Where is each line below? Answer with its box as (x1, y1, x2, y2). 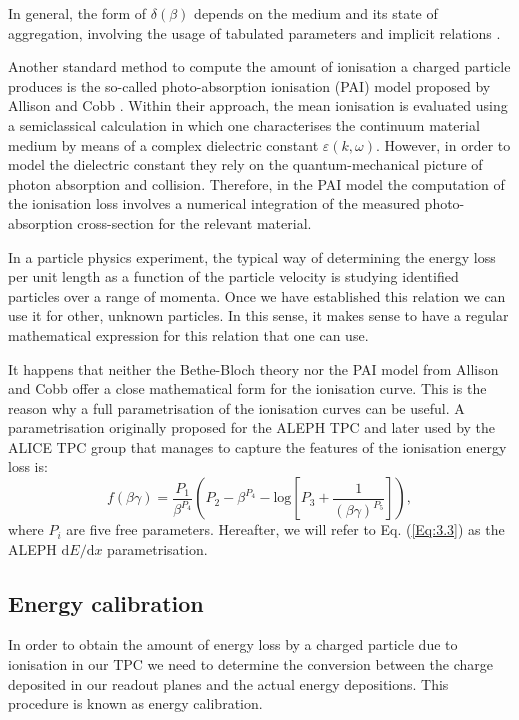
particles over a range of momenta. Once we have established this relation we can (8, 285, 506, 306)
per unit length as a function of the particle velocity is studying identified (8, 266, 459, 287)
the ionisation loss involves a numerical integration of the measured (8, 193, 420, 214)
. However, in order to (376, 134, 511, 155)
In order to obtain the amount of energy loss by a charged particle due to (8, 634, 458, 655)
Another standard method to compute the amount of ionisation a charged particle (8, 56, 511, 77)
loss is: (8, 456, 48, 477)
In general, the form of (8, 3, 147, 23)
